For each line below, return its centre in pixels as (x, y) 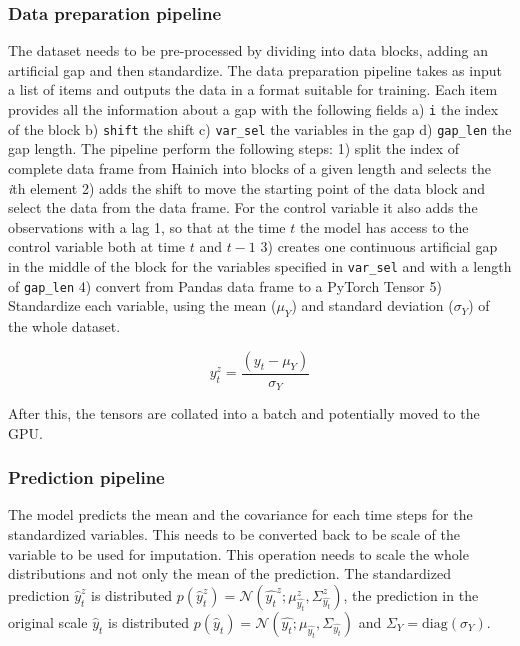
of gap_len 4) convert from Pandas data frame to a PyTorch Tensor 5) (225, 285)
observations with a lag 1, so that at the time (147, 226)
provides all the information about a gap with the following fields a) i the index (253, 109)
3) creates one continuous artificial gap (379, 246)
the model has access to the (384, 226)
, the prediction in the (411, 594)
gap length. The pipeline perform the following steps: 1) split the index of (234, 148)
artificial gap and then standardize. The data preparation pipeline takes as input (255, 69)
